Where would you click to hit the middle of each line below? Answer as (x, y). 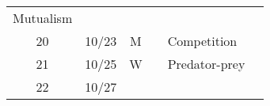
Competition (202, 41)
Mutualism (43, 18)
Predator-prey (206, 64)
